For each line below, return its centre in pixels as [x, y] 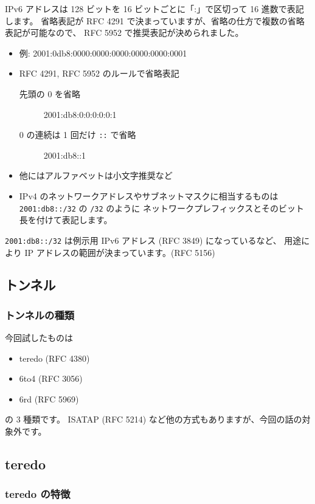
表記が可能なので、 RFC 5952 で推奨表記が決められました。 [124, 33]
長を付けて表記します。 [66, 220]
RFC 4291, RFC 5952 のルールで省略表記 [99, 73]
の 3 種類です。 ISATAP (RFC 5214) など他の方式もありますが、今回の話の [154, 419]
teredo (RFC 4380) [54, 358]
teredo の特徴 [38, 494]
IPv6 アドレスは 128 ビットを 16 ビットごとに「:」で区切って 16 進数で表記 [154, 9]
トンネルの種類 [40, 315]
